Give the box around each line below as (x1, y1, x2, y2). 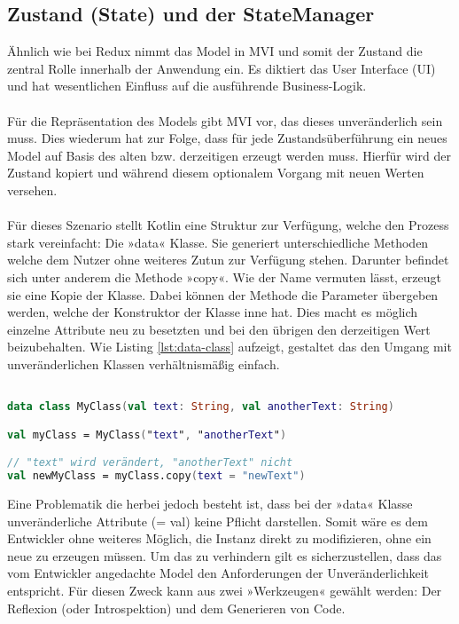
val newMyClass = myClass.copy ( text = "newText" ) (7, 470, 306, 483)
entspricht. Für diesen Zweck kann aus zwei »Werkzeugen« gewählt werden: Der (7, 581, 442, 599)
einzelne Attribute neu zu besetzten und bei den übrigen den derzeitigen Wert (7, 320, 431, 338)
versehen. (7, 180, 58, 199)
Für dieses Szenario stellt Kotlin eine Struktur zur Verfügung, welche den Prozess (7, 216, 449, 234)
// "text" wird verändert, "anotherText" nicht (7, 456, 293, 470)
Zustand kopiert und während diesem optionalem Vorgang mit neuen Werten (7, 163, 424, 182)
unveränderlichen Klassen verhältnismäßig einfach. (7, 354, 280, 373)
